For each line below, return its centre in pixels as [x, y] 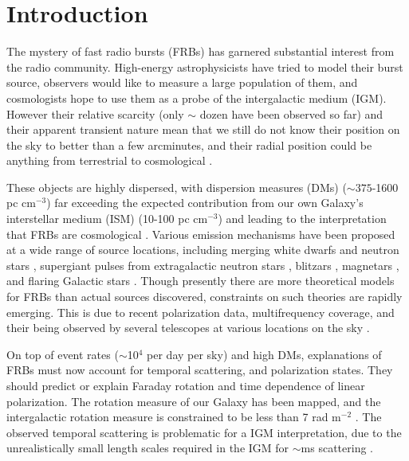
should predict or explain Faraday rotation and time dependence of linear [186, 385]
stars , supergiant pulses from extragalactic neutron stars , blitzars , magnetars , [203, 265]
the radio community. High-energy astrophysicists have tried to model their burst [205, 66]
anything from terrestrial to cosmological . [110, 160]
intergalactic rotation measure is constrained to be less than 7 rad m [174, 417]
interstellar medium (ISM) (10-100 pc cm [107, 219]
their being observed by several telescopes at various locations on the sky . [188, 328]
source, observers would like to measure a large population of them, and [182, 82]
